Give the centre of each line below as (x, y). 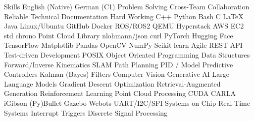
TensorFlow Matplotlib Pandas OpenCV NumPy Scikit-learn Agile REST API (123, 45)
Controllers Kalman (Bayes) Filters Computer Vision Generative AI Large (117, 74)
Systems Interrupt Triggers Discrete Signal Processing (86, 112)
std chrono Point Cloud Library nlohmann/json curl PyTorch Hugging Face (119, 35)
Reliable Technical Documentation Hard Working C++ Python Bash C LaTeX (124, 16)
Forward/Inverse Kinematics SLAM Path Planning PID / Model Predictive (119, 64)
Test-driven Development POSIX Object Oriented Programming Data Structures (127, 54)
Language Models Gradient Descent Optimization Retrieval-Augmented (112, 83)
